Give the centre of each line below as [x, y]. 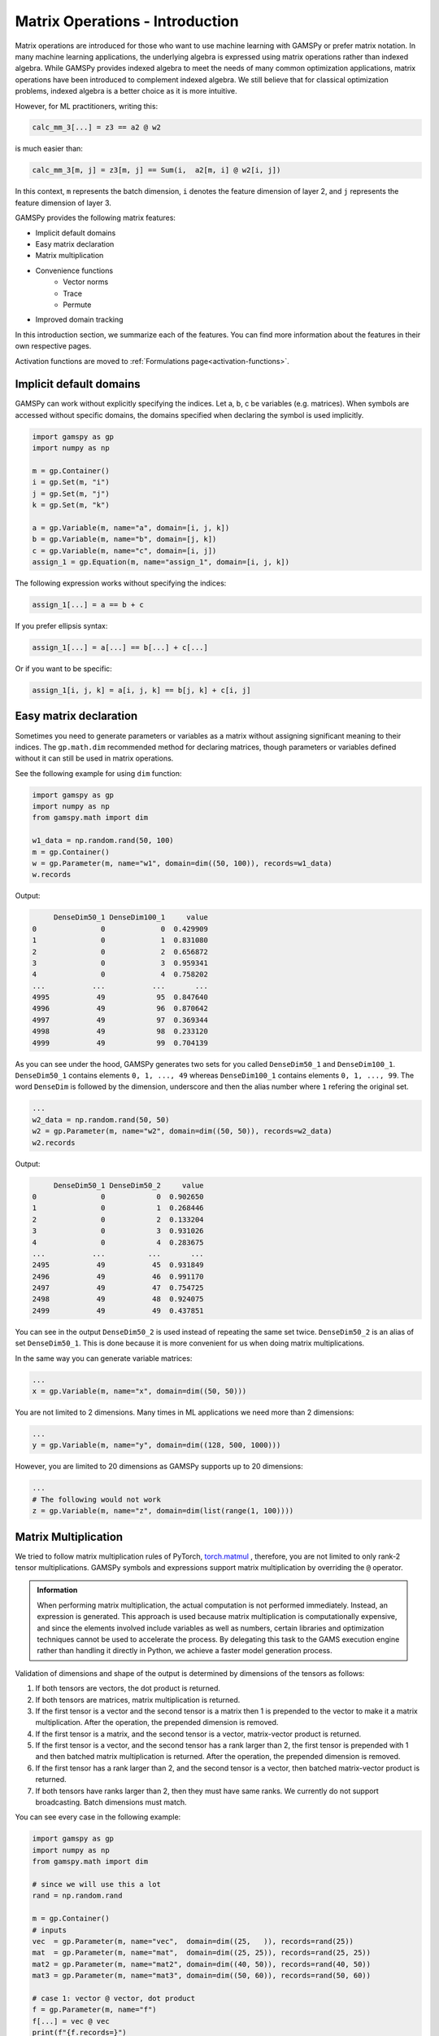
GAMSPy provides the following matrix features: [96, 218]
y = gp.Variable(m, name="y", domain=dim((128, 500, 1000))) [156, 1445]
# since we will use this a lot [97, 1884]
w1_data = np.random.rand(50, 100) [103, 840]
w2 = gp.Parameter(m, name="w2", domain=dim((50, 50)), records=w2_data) [182, 1131]
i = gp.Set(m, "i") [71, 482]
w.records [52, 875]
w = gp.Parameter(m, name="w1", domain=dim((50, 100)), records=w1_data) [182, 863]
